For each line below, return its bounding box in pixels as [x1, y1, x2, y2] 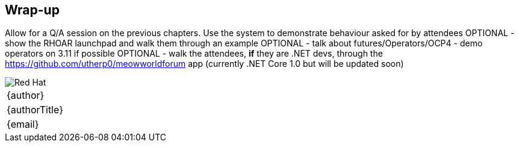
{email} [7, 118, 39, 131]
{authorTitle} [7, 104, 63, 116]
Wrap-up [5, 2, 60, 17]
